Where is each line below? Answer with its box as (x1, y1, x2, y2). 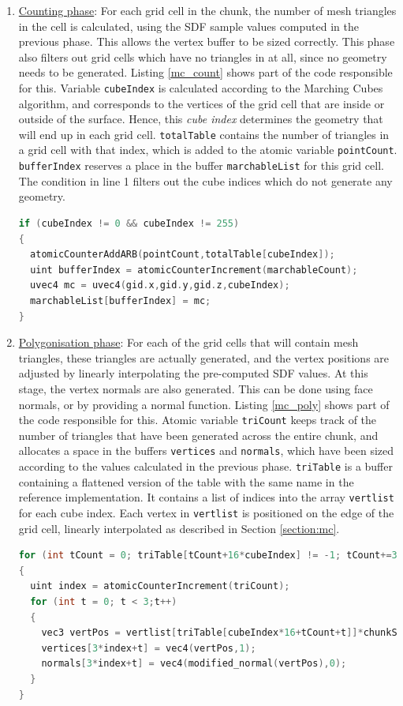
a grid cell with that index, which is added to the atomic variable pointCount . (18, 141, 397, 158)
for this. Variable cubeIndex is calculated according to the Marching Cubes (18, 79, 383, 96)
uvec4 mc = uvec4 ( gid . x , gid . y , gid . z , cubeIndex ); (30, 280, 290, 291)
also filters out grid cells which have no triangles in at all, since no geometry (18, 48, 387, 65)
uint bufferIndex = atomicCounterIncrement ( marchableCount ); (30, 264, 358, 276)
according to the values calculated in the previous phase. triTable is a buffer (18, 458, 393, 474)
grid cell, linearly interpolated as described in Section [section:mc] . (18, 520, 340, 536)
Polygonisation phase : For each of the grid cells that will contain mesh (18, 334, 359, 351)
